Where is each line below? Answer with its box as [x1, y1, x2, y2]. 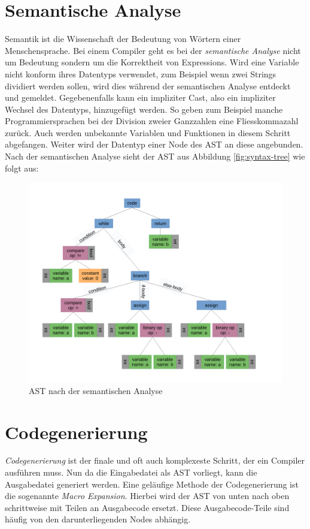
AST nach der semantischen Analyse [29, 384, 163, 396]
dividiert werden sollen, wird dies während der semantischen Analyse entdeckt [5, 79, 291, 92]
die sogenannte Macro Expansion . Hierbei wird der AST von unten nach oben [5, 489, 290, 502]
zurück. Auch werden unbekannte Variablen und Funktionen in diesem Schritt [5, 126, 291, 139]
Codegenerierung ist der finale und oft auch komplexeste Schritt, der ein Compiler [5, 454, 305, 467]
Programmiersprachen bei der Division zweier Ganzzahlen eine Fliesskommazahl [5, 115, 299, 127]
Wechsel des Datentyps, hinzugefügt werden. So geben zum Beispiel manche [5, 103, 283, 115]
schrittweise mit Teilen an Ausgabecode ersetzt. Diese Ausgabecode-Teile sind [5, 501, 290, 513]
